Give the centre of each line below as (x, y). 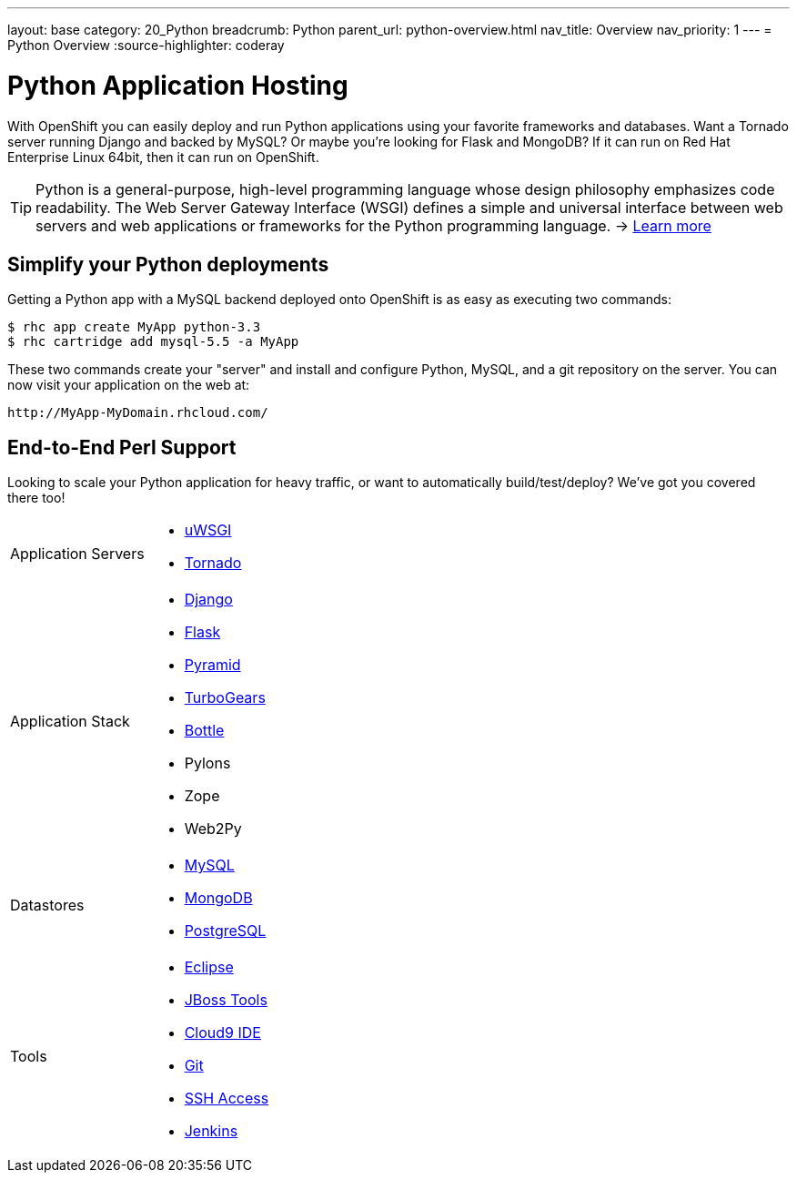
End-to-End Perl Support (122, 447)
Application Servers (77, 554)
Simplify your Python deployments (168, 264)
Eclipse (209, 967)
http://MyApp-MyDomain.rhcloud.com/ (138, 413)
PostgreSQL (225, 931)
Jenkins (211, 1131)
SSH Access (227, 1099)
